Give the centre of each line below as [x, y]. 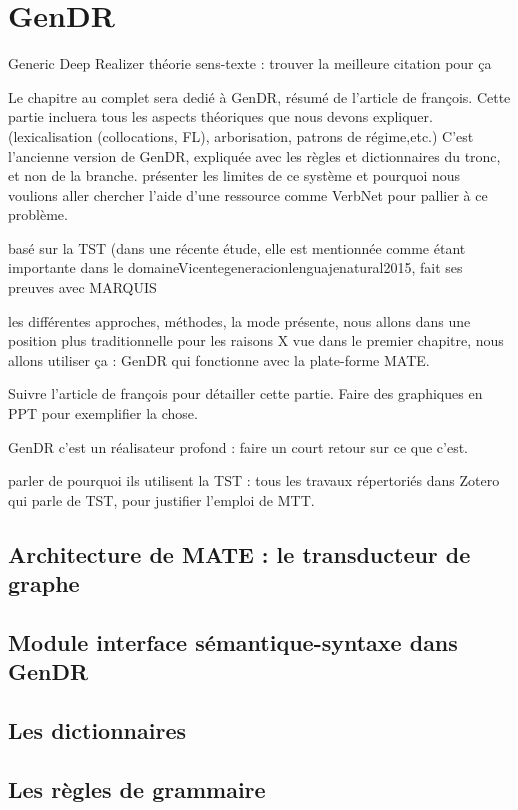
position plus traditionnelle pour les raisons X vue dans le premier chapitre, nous [256, 340]
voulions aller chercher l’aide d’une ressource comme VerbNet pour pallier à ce [248, 194]
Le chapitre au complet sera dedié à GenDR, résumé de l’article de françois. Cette [259, 96]
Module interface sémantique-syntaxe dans [233, 641]
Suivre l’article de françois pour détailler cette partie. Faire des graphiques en [245, 393]
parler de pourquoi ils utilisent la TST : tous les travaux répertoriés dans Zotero [254, 480]
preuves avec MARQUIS [82, 287]
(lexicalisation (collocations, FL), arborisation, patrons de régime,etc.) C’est [241, 135]
